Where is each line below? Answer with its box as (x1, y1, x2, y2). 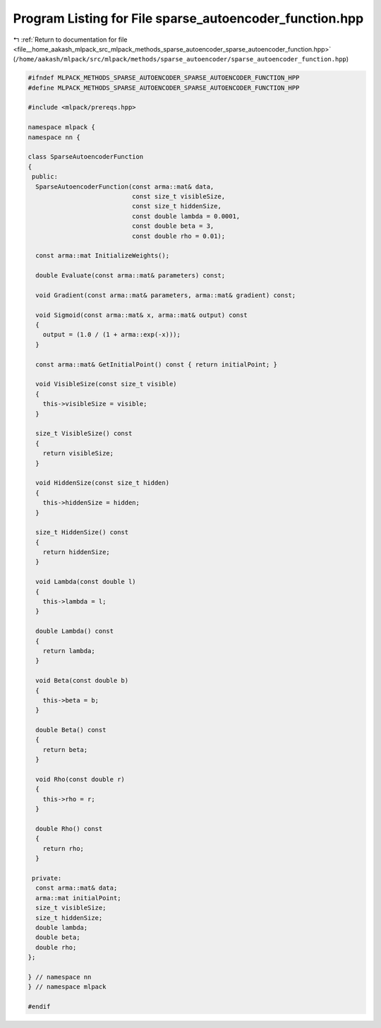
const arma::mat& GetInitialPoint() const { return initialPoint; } (35, 360, 278, 369)
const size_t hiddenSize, (131, 202, 222, 210)
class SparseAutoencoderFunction (28, 153, 144, 161)
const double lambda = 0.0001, (131, 212, 241, 220)
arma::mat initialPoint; (35, 894, 121, 902)
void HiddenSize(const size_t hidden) (35, 479, 169, 487)
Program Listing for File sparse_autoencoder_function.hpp (13, 11, 364, 26)
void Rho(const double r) (35, 775, 125, 784)
